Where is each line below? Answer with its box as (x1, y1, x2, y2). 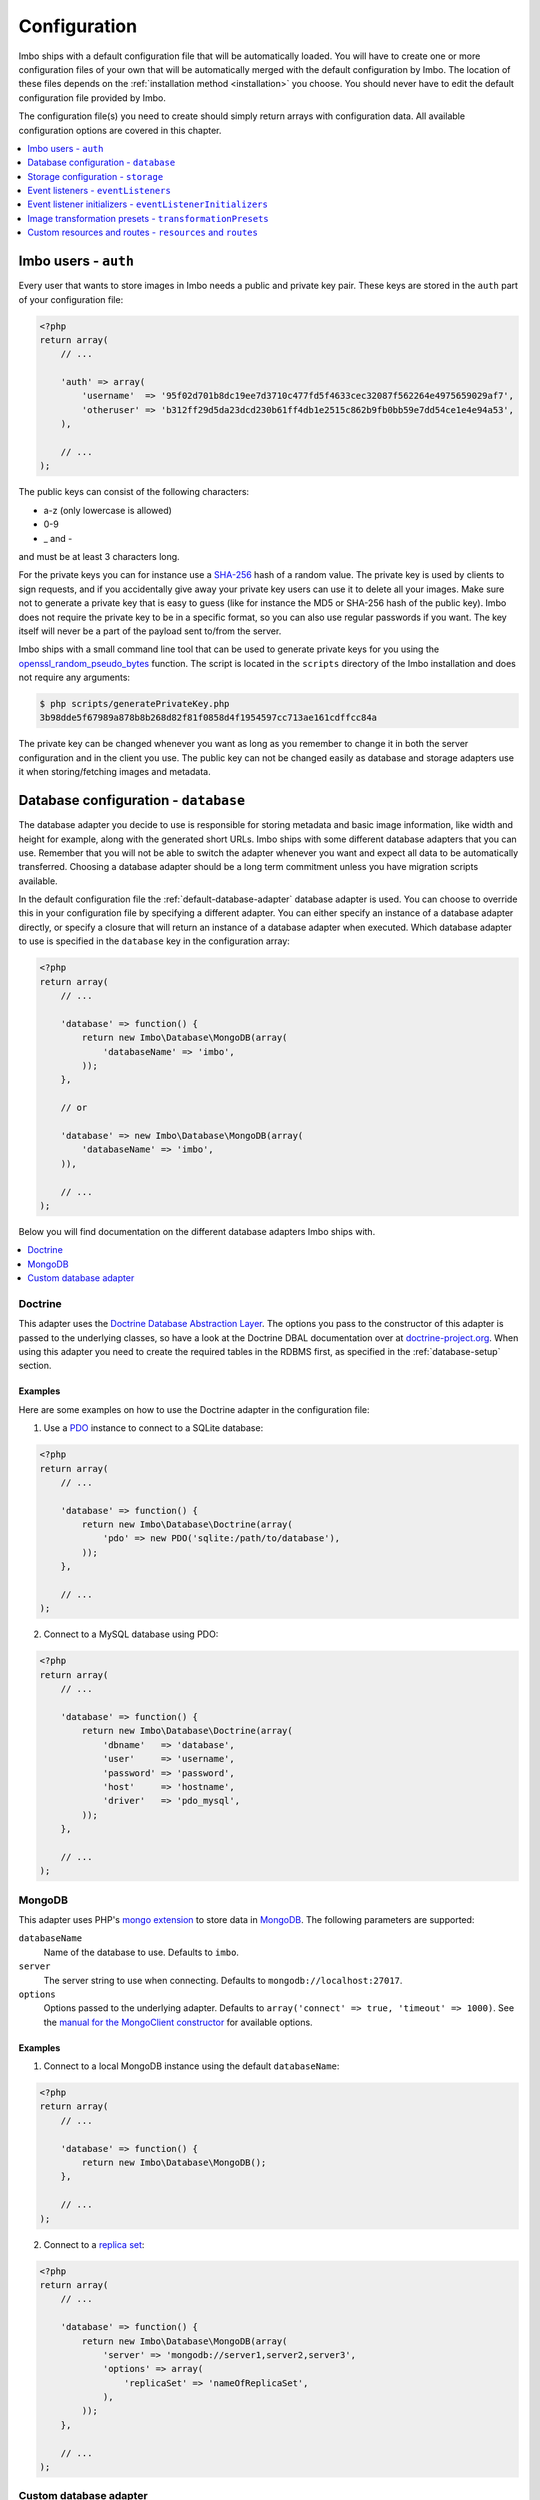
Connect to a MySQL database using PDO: (43, 1628, 219, 1640)
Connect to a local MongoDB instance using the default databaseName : (43, 2060, 340, 2072)
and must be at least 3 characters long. (18, 550, 180, 562)
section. (18, 1360, 52, 1372)
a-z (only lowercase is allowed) (43, 504, 172, 516)
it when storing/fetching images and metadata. (18, 766, 211, 778)
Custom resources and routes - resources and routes (27, 226, 259, 239)
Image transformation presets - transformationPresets (27, 212, 269, 224)
